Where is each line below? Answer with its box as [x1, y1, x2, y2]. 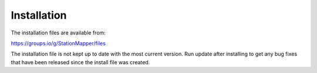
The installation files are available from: [11, 29, 106, 36]
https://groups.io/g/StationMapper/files [11, 40, 106, 47]
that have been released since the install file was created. [11, 58, 150, 65]
